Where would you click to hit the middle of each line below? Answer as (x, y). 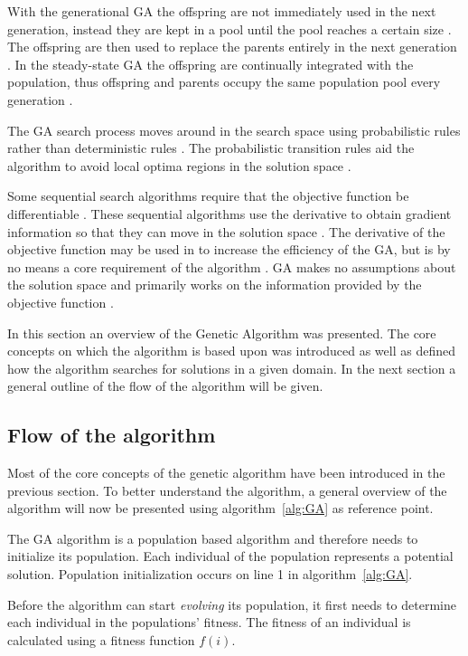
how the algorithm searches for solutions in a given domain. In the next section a (232, 368)
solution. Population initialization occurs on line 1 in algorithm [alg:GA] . (210, 574)
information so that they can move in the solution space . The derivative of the (226, 231)
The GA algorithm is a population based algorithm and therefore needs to (213, 538)
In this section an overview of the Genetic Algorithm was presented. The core (222, 333)
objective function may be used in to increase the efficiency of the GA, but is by (229, 249)
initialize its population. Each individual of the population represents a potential (230, 556)
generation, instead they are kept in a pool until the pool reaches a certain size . (229, 29)
